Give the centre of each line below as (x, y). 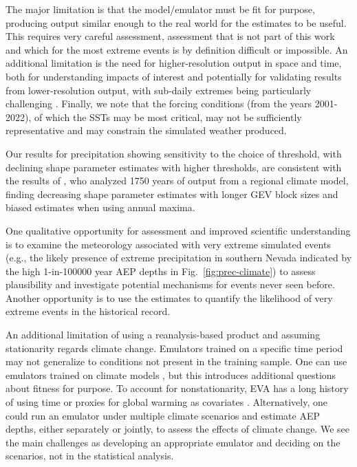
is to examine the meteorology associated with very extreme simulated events (168, 244)
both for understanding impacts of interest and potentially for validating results (174, 76)
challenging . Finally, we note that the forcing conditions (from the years (159, 104)
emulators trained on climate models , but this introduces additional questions (171, 374)
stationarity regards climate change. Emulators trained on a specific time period (174, 348)
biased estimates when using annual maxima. (100, 207)
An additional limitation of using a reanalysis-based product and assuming (163, 335)
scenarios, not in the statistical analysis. (90, 456)
